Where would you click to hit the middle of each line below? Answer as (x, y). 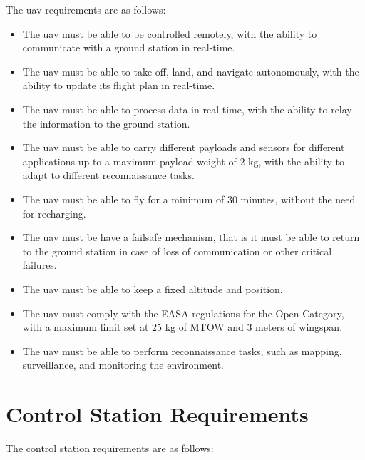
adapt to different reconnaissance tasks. (108, 175)
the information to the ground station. (106, 123)
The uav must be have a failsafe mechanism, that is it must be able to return (191, 237)
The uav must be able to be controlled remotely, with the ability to (170, 33)
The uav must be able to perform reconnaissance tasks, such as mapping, (182, 351)
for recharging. (54, 213)
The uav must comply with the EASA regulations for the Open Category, (183, 313)
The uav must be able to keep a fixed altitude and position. (153, 288)
